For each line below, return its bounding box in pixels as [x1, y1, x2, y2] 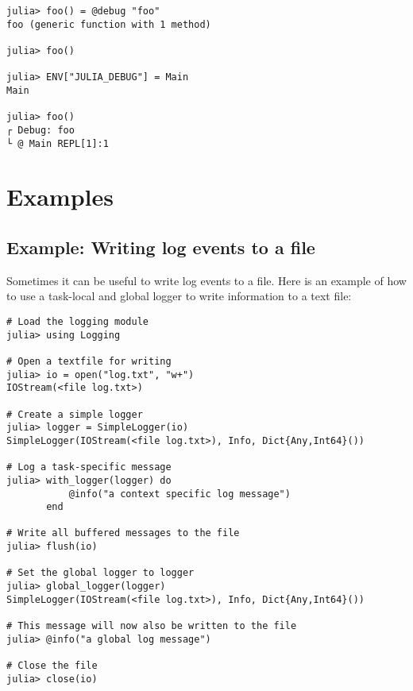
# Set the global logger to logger [6, 567, 195, 579]
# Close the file [6, 660, 98, 672]
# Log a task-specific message [6, 461, 172, 473]
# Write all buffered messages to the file [6, 527, 240, 539]
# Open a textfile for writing [6, 355, 172, 367]
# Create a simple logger [6, 408, 143, 420]
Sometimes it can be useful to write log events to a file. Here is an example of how [6, 272, 407, 288]
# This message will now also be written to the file [6, 620, 297, 632]
